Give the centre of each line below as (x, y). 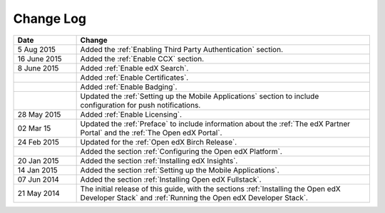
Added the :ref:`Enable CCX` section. (142, 58)
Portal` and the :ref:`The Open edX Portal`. (151, 133)
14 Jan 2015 (37, 170)
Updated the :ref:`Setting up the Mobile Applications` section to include (200, 96)
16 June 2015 (40, 58)
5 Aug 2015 (37, 49)
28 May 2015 (39, 114)
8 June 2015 (38, 68)
